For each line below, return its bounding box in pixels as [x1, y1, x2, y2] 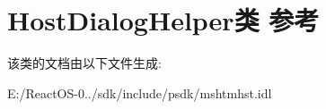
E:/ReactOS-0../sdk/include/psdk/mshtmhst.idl [7, 83, 272, 102]
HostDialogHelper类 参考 [7, 2, 320, 38]
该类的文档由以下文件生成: [7, 54, 162, 72]
